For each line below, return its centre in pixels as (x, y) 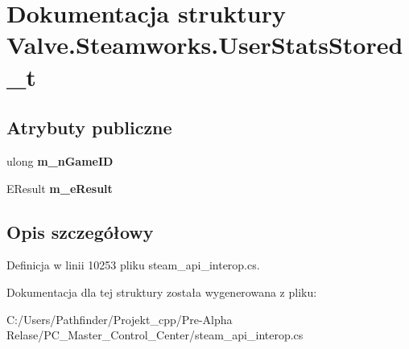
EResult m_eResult (60, 188)
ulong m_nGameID (60, 160)
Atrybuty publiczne (89, 127)
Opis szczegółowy (80, 231)
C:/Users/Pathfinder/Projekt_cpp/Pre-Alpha (120, 319)
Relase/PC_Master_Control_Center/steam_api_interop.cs (155, 335)
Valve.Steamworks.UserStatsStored (205, 45)
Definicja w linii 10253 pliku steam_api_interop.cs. (133, 265)
